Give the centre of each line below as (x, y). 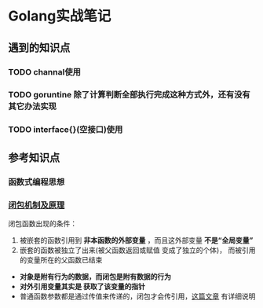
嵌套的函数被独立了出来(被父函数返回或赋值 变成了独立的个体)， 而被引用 (137, 250)
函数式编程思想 (37, 181)
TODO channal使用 (44, 71)
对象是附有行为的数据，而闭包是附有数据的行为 (95, 277)
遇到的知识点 (39, 48)
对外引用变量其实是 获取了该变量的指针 (82, 286)
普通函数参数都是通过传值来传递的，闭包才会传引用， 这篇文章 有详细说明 (137, 296)
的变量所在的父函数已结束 (61, 259)
